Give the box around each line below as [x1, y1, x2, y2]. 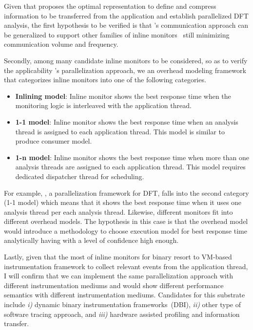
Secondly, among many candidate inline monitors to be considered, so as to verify [4, 55, 248, 65]
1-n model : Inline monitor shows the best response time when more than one [15, 152, 250, 162]
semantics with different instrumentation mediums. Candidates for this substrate [4, 290, 245, 300]
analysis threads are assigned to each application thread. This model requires [15, 162, 246, 172]
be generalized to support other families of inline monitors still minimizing [4, 29, 230, 39]
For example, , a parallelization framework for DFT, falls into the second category [4, 187, 249, 198]
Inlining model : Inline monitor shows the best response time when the [15, 91, 231, 101]
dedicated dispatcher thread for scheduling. [15, 171, 144, 181]
